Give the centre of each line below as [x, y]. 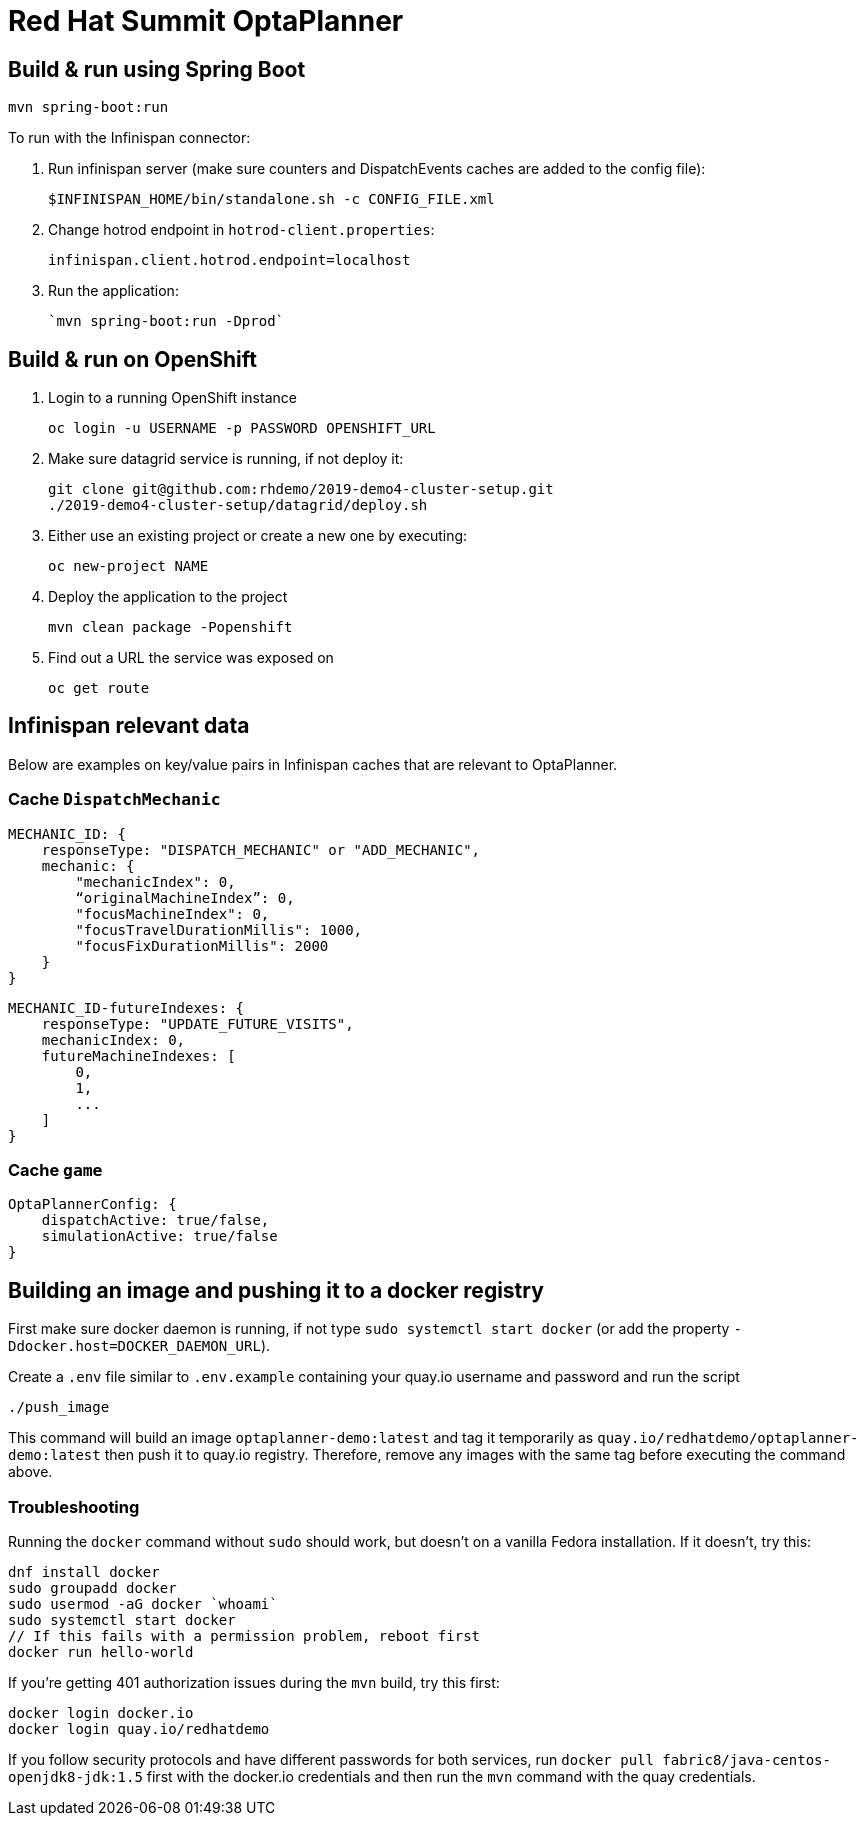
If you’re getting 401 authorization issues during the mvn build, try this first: [254, 1682]
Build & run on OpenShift [132, 359]
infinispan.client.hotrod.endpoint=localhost [229, 260]
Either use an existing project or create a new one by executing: [258, 536]
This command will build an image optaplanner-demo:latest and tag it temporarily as [301, 1438]
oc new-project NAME [128, 566]
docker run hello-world [101, 1651]
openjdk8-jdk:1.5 [75, 1776]
